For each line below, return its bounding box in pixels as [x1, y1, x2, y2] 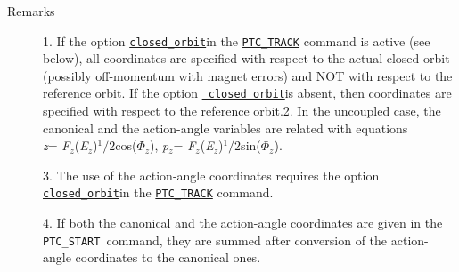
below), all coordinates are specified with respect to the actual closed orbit [43, 49, 450, 68]
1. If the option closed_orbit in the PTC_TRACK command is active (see [43, 31, 430, 50]
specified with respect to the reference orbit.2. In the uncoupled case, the [43, 101, 441, 120]
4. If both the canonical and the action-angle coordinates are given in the [43, 213, 443, 232]
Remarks [7, 2, 55, 20]
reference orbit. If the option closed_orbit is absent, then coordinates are [43, 84, 452, 102]
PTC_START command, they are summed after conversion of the [43, 230, 388, 249]
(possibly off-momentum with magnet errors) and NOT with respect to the [43, 66, 453, 84]
